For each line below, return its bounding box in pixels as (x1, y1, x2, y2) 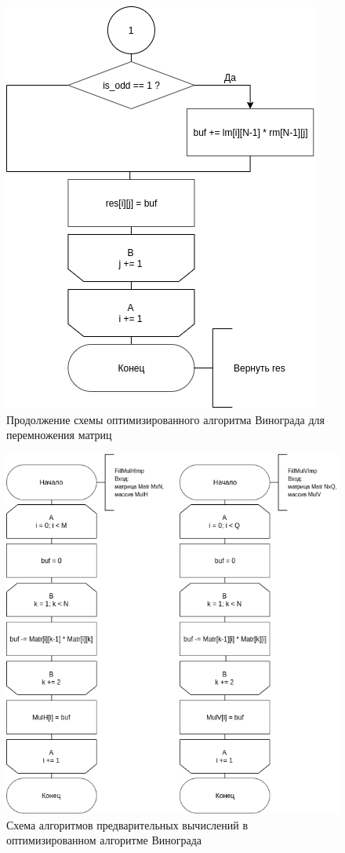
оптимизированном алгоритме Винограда (6, 832, 202, 848)
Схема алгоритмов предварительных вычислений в (6, 816, 249, 833)
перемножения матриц (6, 426, 112, 443)
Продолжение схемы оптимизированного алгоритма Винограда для (6, 411, 325, 427)
